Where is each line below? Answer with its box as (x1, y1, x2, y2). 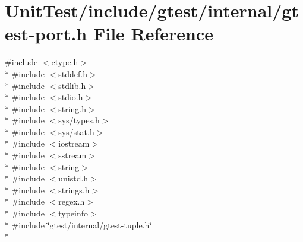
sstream (58, 149, 87, 161)
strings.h (58, 183, 90, 196)
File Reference (93, 21, 214, 46)
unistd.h (58, 172, 89, 184)
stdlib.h (58, 79, 86, 91)
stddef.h (58, 67, 87, 79)
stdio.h (58, 91, 83, 103)
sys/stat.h (58, 125, 94, 138)
